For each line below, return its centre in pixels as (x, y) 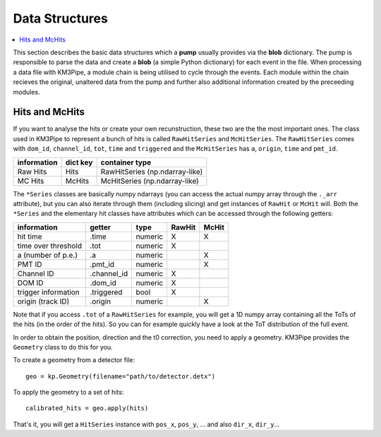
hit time (30, 237)
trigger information (49, 292)
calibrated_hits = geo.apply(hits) (87, 408)
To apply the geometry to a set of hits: (68, 393)
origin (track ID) (43, 301)
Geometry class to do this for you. (63, 347)
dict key (79, 162)
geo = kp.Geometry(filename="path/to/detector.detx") (120, 376)
